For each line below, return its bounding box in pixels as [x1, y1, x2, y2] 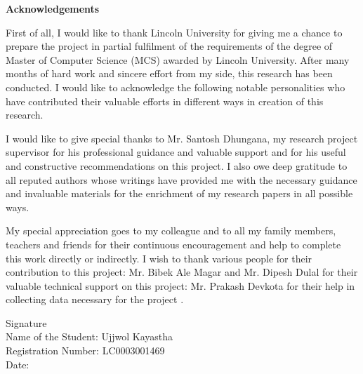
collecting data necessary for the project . [6, 292, 184, 307]
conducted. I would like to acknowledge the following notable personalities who [6, 79, 345, 94]
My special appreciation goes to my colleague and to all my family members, [6, 223, 336, 238]
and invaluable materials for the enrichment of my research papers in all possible [6, 186, 353, 201]
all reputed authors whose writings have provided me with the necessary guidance [6, 172, 357, 187]
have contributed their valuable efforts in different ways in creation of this [6, 93, 324, 108]
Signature [6, 315, 47, 330]
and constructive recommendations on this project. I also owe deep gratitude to [6, 158, 348, 173]
